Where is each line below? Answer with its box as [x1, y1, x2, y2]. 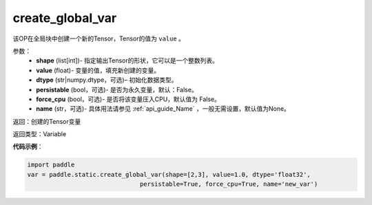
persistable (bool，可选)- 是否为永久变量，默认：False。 [36, 85, 198, 94]
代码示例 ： [12, 142, 43, 151]
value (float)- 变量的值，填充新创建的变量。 [36, 66, 161, 74]
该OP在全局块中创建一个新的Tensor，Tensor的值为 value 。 [12, 34, 185, 43]
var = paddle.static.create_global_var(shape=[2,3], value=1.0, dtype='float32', [27, 171, 311, 178]
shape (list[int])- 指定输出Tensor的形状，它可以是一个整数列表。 [36, 56, 219, 65]
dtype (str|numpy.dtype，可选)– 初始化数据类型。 [36, 76, 178, 84]
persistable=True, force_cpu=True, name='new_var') [139, 180, 318, 188]
